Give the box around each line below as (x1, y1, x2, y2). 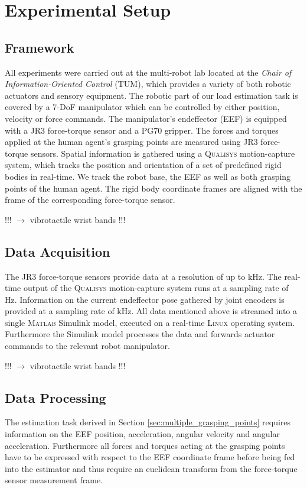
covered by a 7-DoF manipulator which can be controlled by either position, (5, 101, 280, 113)
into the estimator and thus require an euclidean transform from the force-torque (5, 462, 298, 474)
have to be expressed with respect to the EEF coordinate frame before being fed (5, 451, 295, 463)
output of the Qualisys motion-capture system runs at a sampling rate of (23, 282, 289, 294)
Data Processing (5, 388, 106, 406)
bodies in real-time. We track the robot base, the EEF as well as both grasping (5, 170, 291, 182)
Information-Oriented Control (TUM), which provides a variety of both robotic (5, 77, 291, 90)
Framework (5, 38, 74, 56)
